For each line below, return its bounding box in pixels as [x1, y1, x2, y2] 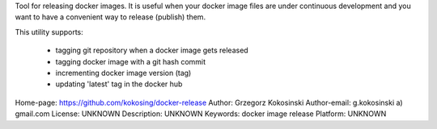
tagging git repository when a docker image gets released [55, 45, 248, 56]
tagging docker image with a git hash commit [55, 56, 206, 66]
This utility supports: [15, 27, 84, 36]
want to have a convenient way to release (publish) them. [15, 12, 206, 22]
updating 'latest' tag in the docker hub [55, 79, 183, 89]
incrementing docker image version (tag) [55, 68, 192, 77]
